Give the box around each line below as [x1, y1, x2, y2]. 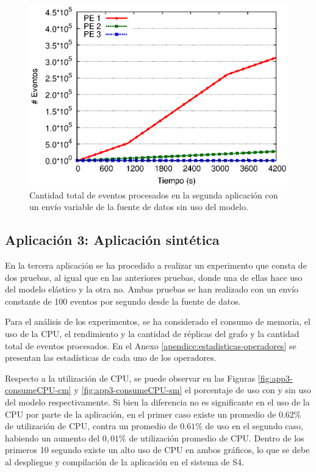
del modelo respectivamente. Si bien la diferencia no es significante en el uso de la [5, 395, 310, 408]
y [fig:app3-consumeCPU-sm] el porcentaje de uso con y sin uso [74, 383, 311, 396]
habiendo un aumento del [5, 431, 100, 444]
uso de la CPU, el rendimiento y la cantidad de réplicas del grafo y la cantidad [5, 327, 300, 339]
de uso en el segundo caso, [205, 419, 303, 432]
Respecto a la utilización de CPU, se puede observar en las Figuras [5, 371, 256, 384]
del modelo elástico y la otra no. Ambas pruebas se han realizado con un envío [5, 283, 299, 296]
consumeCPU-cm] [5, 383, 71, 396]
